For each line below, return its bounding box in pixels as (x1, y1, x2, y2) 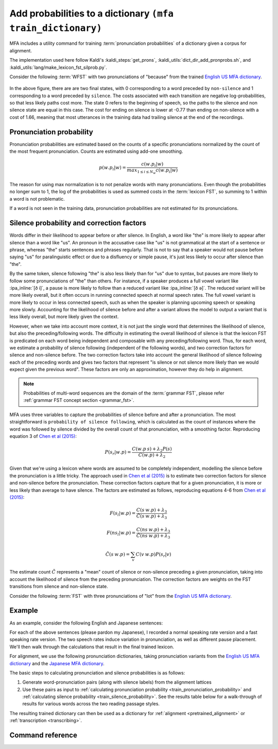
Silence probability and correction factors (9, 219, 147, 227)
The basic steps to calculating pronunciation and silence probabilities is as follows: (9, 669, 185, 676)
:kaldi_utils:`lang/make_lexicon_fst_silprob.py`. (9, 64, 108, 70)
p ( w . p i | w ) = (98, 165, 126, 172)
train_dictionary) (9, 22, 102, 33)
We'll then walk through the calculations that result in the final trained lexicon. (9, 644, 175, 650)
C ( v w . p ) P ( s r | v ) (135, 551, 171, 558)
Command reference (9, 731, 77, 740)
